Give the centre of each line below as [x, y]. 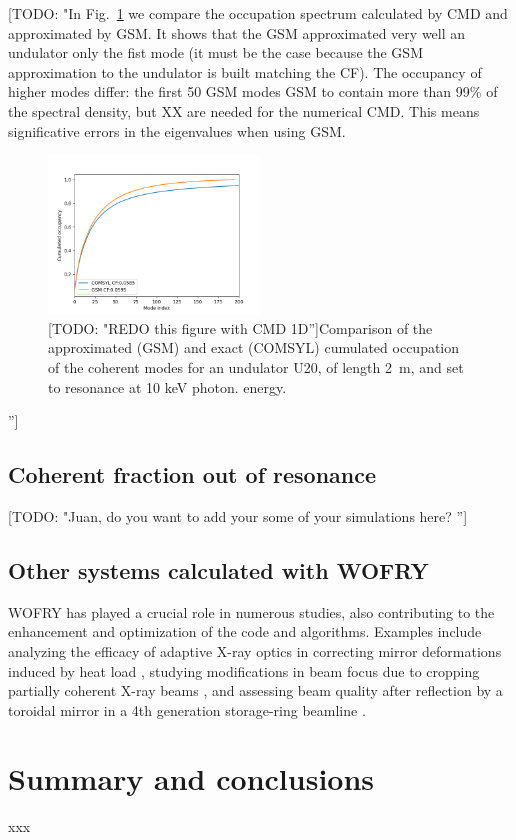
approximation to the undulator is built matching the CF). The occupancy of [245, 71]
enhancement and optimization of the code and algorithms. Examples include [245, 631]
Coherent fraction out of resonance [192, 474]
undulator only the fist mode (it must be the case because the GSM [215, 52]
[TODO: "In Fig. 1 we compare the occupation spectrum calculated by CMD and [258, 13]
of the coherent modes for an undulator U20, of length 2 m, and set [256, 366]
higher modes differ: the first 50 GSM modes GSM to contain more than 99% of [253, 91]
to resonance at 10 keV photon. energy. [167, 386]
